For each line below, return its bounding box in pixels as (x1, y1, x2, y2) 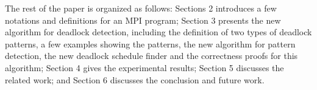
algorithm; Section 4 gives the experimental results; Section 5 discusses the (5, 61, 284, 74)
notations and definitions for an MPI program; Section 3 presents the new (5, 13, 281, 26)
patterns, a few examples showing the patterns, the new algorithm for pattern (5, 37, 296, 50)
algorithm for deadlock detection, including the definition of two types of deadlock (5, 26, 312, 38)
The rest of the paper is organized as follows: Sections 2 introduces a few (5, 2, 277, 14)
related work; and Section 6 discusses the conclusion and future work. (5, 73, 265, 86)
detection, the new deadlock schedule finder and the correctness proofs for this (5, 49, 298, 62)
